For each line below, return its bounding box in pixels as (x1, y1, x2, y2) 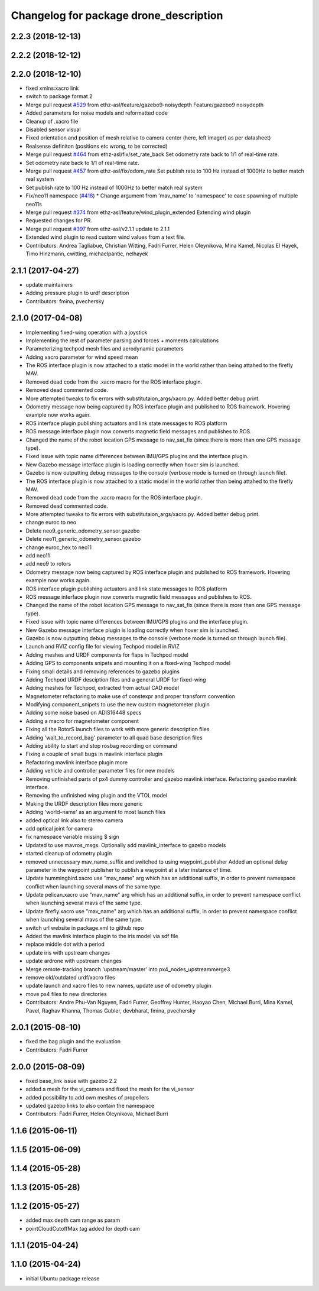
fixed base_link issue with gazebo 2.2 (25, 1077, 118, 1084)
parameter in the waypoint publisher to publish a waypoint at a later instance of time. (25, 866, 232, 873)
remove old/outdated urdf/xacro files (25, 974, 115, 981)
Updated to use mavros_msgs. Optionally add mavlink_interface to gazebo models (25, 841, 226, 848)
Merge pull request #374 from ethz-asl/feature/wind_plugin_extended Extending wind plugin (25, 209, 251, 216)
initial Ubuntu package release (25, 1274, 100, 1282)
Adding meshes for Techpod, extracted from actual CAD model (25, 685, 180, 692)
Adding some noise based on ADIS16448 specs (25, 709, 142, 716)
